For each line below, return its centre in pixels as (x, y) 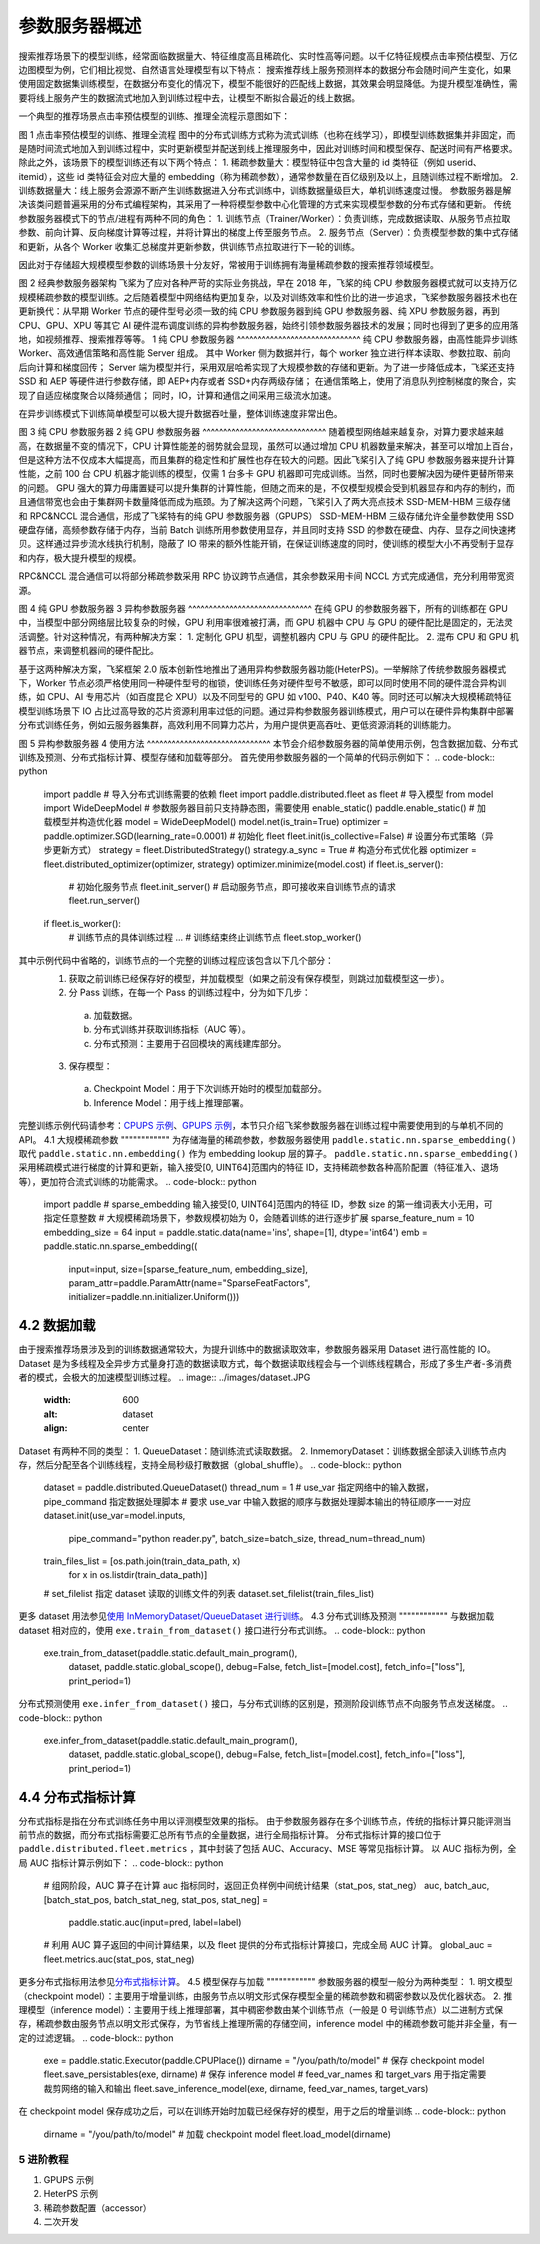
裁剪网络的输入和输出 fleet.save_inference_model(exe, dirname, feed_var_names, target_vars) (236, 2088)
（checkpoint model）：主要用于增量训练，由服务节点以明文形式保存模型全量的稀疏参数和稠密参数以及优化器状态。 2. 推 (265, 1996)
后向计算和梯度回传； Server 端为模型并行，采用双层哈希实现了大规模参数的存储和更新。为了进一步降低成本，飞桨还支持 (266, 367)
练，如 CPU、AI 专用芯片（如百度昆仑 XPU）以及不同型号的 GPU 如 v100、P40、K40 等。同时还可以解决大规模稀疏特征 (265, 697)
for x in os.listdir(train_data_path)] (138, 1575)
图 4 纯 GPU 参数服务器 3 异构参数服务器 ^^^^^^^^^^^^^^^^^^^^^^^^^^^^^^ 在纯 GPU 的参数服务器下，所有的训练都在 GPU (263, 608)
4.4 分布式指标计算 (77, 1796)
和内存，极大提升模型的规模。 (80, 557)
